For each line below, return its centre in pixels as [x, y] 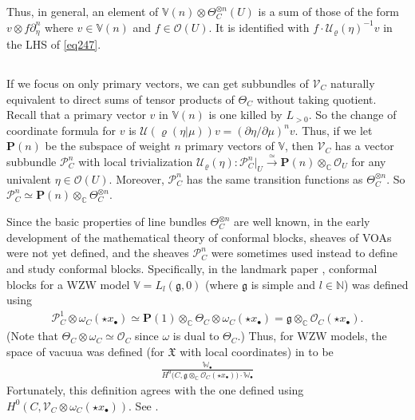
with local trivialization [136, 161]
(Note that [32, 336]
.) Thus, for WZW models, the [312, 336]
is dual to [196, 336]
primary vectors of [229, 146]
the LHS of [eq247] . [54, 44]
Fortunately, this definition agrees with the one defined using [155, 389]
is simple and [283, 284]
